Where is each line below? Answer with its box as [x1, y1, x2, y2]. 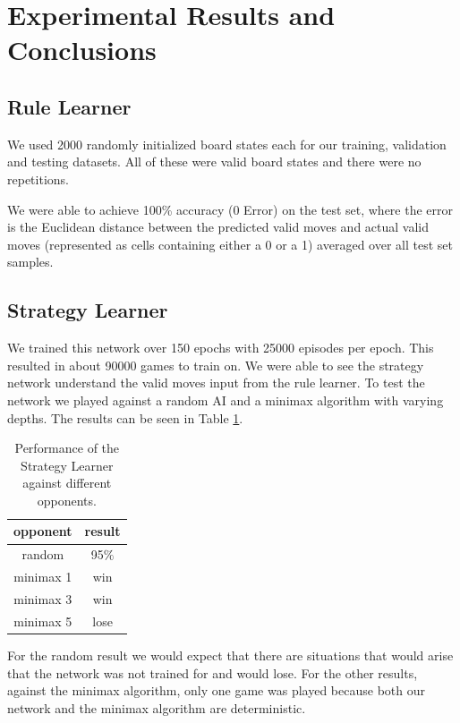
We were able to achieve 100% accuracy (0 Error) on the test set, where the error [7, 200, 454, 218]
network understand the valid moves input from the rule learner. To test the [7, 373, 425, 392]
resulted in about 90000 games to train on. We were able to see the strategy [7, 355, 424, 374]
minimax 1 [13, 567, 72, 586]
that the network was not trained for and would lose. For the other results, [7, 663, 418, 682]
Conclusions [7, 31, 157, 68]
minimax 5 [13, 611, 72, 630]
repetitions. [7, 169, 69, 188]
